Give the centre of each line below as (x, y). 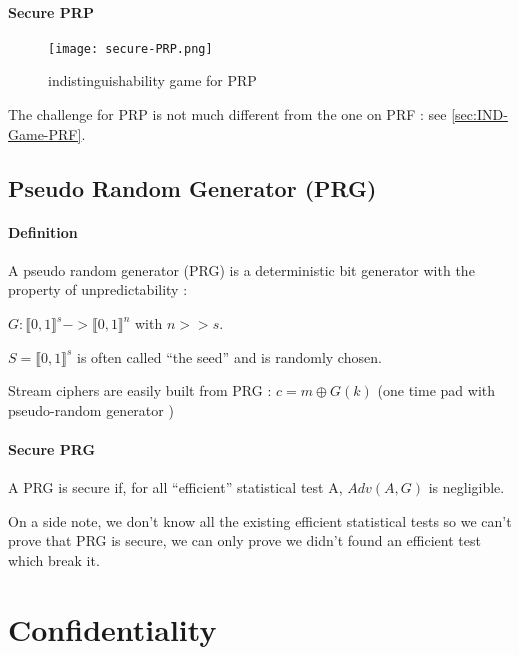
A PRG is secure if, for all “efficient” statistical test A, (175, 487)
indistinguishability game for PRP (152, 80)
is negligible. (466, 487)
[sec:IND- (479, 114)
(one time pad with (436, 390)
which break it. (54, 559)
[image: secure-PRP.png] (130, 48)
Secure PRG (52, 448)
